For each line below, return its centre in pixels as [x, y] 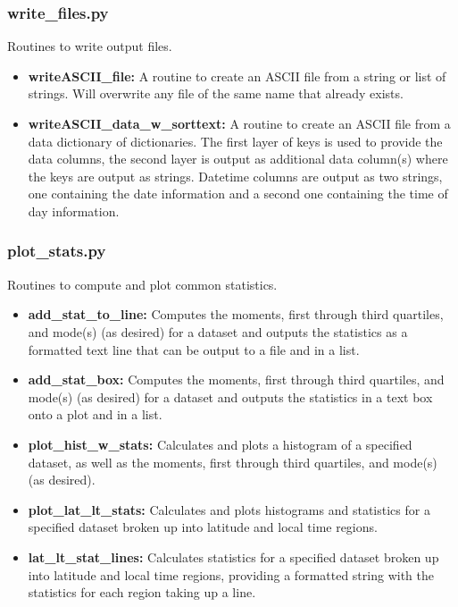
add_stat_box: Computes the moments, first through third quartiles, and [236, 379]
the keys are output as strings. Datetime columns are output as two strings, [235, 176]
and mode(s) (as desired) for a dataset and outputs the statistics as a [218, 331]
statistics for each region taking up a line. [142, 592]
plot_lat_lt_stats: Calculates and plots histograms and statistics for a [229, 509]
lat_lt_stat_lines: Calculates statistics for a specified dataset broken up [233, 556]
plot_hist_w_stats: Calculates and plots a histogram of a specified [220, 444]
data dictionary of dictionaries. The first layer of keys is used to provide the [235, 141]
